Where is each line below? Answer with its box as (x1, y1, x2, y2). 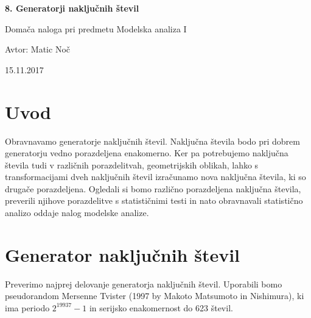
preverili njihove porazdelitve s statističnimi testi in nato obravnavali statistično (5, 194, 303, 207)
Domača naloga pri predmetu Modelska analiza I (5, 22, 187, 35)
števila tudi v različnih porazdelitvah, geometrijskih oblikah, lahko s (5, 158, 259, 171)
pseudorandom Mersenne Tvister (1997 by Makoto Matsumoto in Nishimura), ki (5, 289, 304, 302)
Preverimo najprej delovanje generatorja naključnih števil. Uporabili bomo (5, 277, 282, 290)
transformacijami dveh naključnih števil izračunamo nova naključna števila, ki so (5, 170, 306, 183)
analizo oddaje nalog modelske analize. (5, 206, 149, 219)
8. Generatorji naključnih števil (5, 2, 139, 14)
